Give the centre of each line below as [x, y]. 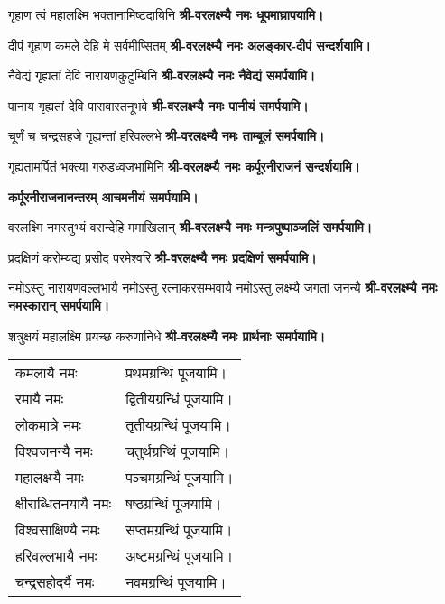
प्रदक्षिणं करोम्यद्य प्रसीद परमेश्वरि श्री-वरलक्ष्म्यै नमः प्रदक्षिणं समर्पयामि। [162, 257]
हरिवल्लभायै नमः [56, 556]
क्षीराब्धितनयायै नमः [64, 504]
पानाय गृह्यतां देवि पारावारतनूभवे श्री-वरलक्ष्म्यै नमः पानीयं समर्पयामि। [158, 105]
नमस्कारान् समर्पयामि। [59, 305]
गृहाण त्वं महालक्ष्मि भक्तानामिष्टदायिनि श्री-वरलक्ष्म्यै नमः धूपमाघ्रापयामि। [166, 14]
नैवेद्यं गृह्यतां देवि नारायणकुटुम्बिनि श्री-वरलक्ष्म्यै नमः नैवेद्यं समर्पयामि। [162, 75]
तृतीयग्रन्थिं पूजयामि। [179, 425]
